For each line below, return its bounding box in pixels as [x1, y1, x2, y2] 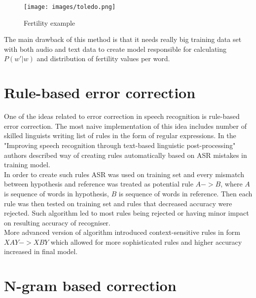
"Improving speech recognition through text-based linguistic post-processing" [4, 140, 236, 150]
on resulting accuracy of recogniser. [4, 217, 110, 227]
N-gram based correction [4, 275, 177, 296]
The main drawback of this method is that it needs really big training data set [4, 34, 242, 44]
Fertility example [24, 17, 75, 28]
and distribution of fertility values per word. [37, 53, 170, 64]
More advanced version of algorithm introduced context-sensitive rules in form [4, 227, 240, 237]
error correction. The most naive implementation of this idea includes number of [4, 120, 247, 131]
